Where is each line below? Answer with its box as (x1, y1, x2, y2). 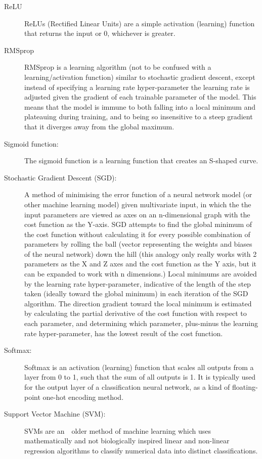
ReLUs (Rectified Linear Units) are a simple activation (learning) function (24, 18, 255, 28)
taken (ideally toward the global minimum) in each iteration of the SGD (24, 288, 248, 299)
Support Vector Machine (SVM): (4, 408, 106, 419)
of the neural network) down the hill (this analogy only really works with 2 (24, 248, 257, 259)
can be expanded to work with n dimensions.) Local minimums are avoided (24, 268, 257, 279)
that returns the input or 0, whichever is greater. (24, 28, 176, 38)
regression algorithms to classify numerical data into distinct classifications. (24, 445, 258, 455)
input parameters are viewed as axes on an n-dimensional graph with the (24, 209, 250, 219)
